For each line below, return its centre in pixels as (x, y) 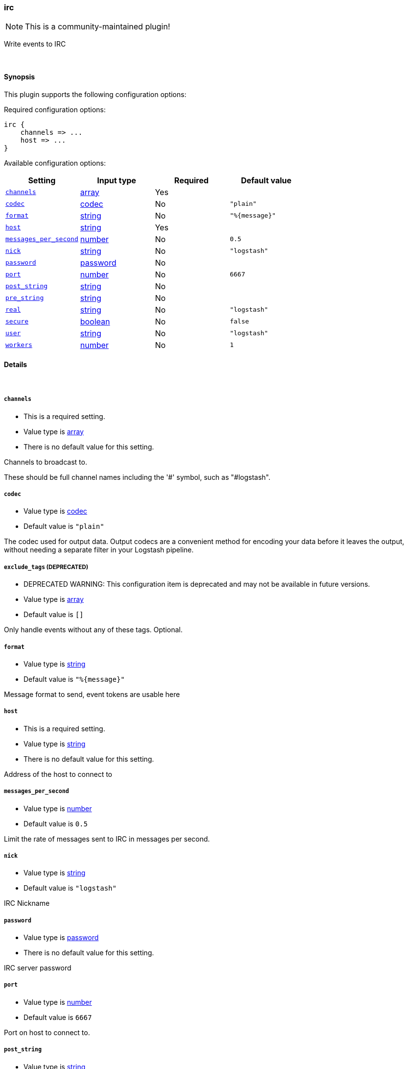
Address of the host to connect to (58, 774)
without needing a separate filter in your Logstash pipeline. (99, 550)
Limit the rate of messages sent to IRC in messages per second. (107, 839)
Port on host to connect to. (47, 1032)
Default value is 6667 (58, 1017)
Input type (117, 180)
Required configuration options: (55, 109)
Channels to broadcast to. (46, 462)
